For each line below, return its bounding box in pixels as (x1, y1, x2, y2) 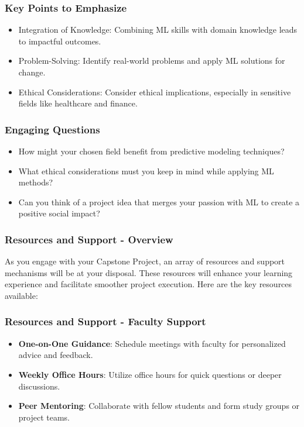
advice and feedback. (18, 349, 93, 361)
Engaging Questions (5, 122, 100, 136)
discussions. (18, 380, 60, 392)
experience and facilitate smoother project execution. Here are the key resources (5, 278, 292, 290)
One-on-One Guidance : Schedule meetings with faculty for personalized (18, 337, 286, 349)
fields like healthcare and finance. (18, 97, 138, 109)
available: (5, 289, 38, 301)
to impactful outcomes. (18, 35, 101, 47)
